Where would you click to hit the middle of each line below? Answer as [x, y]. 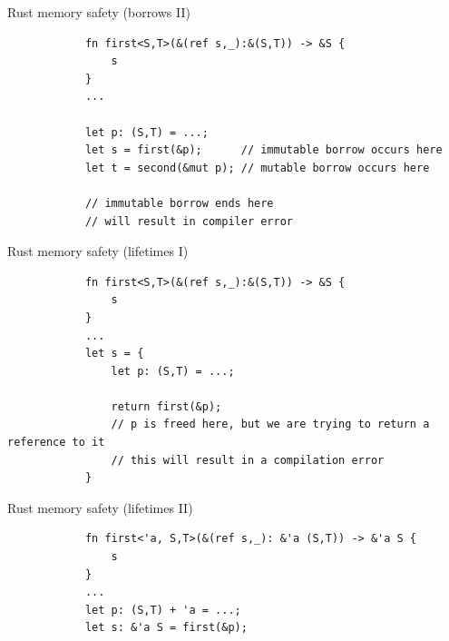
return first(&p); [166, 406]
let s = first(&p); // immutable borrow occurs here [264, 150]
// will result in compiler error [189, 221]
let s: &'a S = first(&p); [166, 628]
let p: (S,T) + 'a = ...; [163, 610]
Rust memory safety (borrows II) [99, 12]
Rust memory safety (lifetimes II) [100, 507]
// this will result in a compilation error [248, 460]
